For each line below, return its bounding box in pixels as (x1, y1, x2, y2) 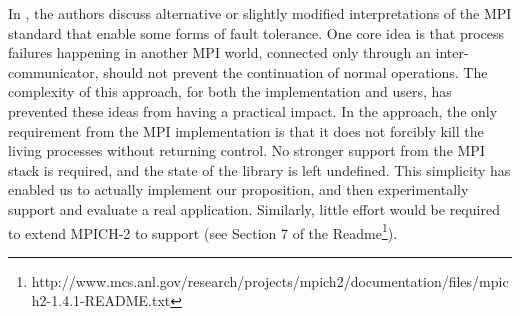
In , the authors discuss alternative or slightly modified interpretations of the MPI (8, 3, 512, 23)
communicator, (8, 61, 99, 82)
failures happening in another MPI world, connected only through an (8, 42, 431, 63)
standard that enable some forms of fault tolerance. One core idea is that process (8, 22, 505, 43)
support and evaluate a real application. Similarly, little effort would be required (8, 198, 500, 219)
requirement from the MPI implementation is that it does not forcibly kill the (8, 120, 484, 141)
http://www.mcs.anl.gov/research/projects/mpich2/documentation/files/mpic (31, 270, 509, 291)
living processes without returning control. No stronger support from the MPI (8, 140, 485, 161)
